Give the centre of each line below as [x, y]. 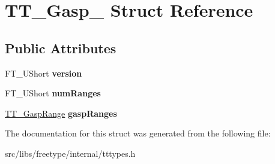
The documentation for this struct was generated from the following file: [138, 133]
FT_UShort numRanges [53, 93]
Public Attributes [61, 48]
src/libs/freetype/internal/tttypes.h [70, 153]
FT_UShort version [44, 73]
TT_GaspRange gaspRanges [61, 113]
